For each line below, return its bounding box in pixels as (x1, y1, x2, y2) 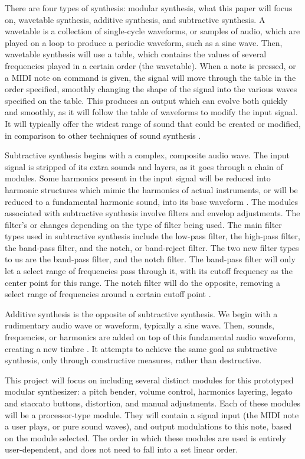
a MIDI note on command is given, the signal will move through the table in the (5, 71, 296, 83)
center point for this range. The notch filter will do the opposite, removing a (5, 276, 281, 288)
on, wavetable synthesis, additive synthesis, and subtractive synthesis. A (5, 13, 265, 25)
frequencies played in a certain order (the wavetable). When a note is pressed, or (5, 59, 296, 71)
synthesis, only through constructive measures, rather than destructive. (5, 354, 262, 366)
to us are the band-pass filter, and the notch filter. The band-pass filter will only (5, 253, 296, 265)
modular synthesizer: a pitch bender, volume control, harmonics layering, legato (5, 385, 293, 398)
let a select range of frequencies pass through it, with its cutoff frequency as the (5, 265, 293, 277)
